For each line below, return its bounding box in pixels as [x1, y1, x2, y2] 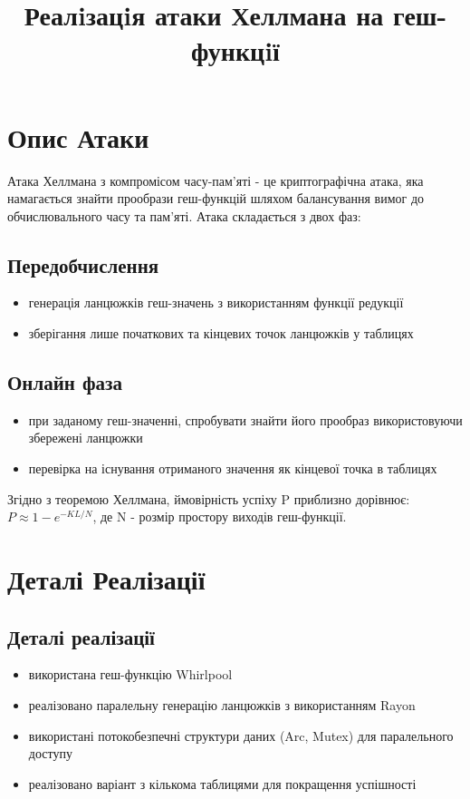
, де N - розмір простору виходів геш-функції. [92, 507, 347, 526]
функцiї [191, 32, 280, 69]
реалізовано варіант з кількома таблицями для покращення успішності [28, 774, 417, 793]
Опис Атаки [7, 118, 149, 155]
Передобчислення [7, 250, 159, 278]
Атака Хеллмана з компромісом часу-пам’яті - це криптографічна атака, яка [7, 171, 424, 190]
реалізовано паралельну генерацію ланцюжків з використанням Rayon [28, 696, 416, 715]
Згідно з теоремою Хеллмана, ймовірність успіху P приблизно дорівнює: [7, 489, 410, 508]
